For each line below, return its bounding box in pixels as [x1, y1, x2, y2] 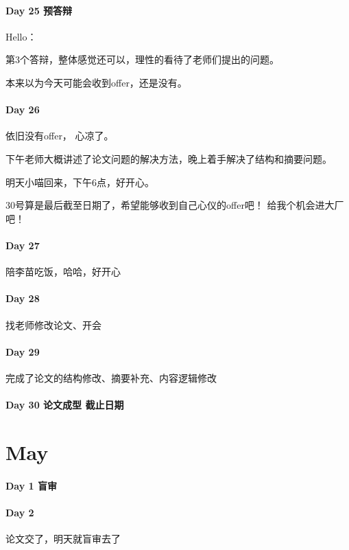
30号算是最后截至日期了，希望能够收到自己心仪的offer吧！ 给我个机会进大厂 [5, 198, 344, 212]
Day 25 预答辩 [5, 3, 73, 17]
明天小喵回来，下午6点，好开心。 [5, 174, 154, 189]
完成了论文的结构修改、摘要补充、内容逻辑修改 [5, 370, 217, 385]
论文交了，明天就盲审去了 [5, 531, 121, 546]
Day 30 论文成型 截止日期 [5, 398, 124, 412]
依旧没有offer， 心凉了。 [5, 128, 114, 143]
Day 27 [5, 238, 40, 252]
